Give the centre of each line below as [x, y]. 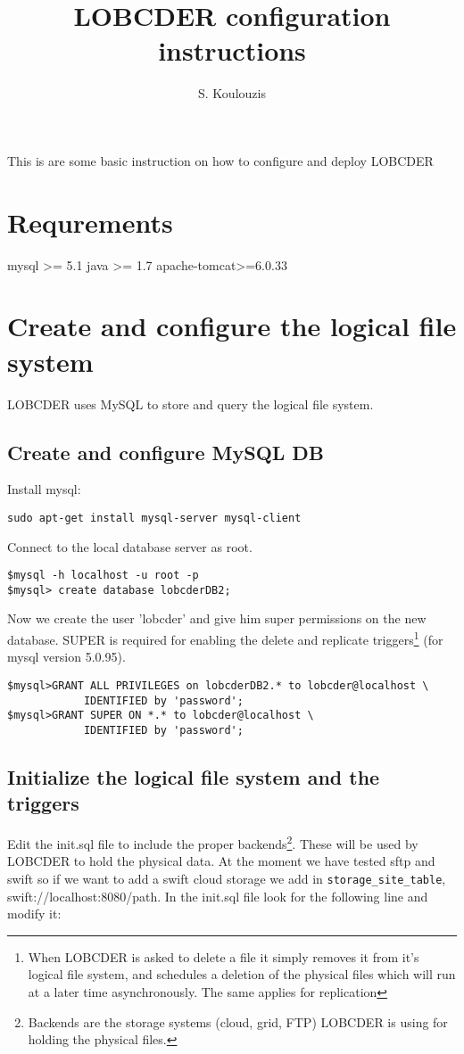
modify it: [34, 914]
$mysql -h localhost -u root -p [103, 576]
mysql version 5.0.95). [66, 657]
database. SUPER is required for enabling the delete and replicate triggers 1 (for [225, 638]
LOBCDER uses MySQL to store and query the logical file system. [191, 403]
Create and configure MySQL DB [166, 452]
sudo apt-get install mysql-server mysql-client [154, 518]
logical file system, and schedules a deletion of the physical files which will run [242, 974]
